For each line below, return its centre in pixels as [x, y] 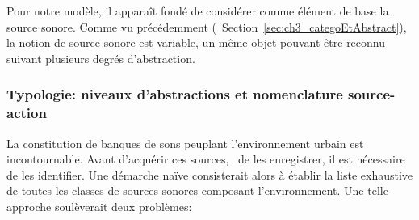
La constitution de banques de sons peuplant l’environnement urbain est [185, 143]
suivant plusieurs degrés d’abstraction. [101, 58]
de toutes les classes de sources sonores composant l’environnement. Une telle [197, 190]
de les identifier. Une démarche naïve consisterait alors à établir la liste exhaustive [210, 174]
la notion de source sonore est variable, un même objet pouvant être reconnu [196, 42]
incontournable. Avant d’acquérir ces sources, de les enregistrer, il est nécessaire [206, 159]
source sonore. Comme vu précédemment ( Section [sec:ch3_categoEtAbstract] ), [207, 26]
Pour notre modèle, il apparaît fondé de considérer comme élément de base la [198, 11]
